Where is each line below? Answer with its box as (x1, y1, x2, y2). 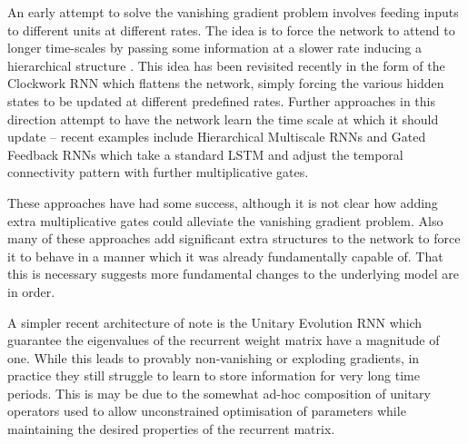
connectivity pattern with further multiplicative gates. (7, 163, 309, 182)
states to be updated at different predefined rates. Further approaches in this (7, 91, 436, 110)
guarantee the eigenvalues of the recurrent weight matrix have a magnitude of (7, 331, 440, 350)
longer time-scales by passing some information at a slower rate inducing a (7, 38, 422, 57)
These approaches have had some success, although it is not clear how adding (7, 192, 438, 212)
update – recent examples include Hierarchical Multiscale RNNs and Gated (7, 127, 426, 146)
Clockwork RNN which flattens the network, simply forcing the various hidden (7, 74, 444, 93)
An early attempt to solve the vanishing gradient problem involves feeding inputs (7, 3, 459, 21)
